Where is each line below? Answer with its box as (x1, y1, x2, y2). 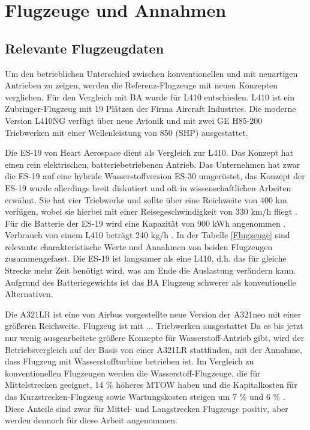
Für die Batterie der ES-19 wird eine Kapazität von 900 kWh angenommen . (5, 217, 286, 229)
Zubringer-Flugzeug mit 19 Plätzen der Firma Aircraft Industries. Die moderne (5, 102, 296, 115)
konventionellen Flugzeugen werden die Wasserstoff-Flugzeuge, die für (5, 366, 261, 379)
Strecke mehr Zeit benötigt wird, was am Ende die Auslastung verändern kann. (5, 264, 296, 277)
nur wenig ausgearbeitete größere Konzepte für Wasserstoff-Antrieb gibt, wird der (5, 331, 305, 344)
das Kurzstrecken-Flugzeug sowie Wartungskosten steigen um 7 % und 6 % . (5, 390, 285, 403)
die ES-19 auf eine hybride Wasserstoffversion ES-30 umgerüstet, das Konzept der (5, 170, 305, 182)
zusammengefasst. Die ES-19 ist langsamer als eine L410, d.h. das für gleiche (5, 252, 287, 265)
